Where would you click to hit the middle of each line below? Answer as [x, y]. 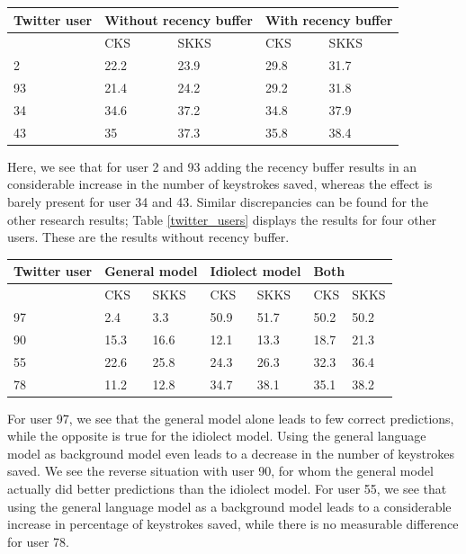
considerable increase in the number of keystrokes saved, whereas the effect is [220, 184]
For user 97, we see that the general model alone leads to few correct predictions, [231, 418]
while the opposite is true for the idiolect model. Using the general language [217, 436]
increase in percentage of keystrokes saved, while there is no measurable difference [233, 524]
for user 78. [38, 541]
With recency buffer [329, 19]
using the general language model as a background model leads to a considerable [229, 506]
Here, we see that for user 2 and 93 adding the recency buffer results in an [212, 166]
